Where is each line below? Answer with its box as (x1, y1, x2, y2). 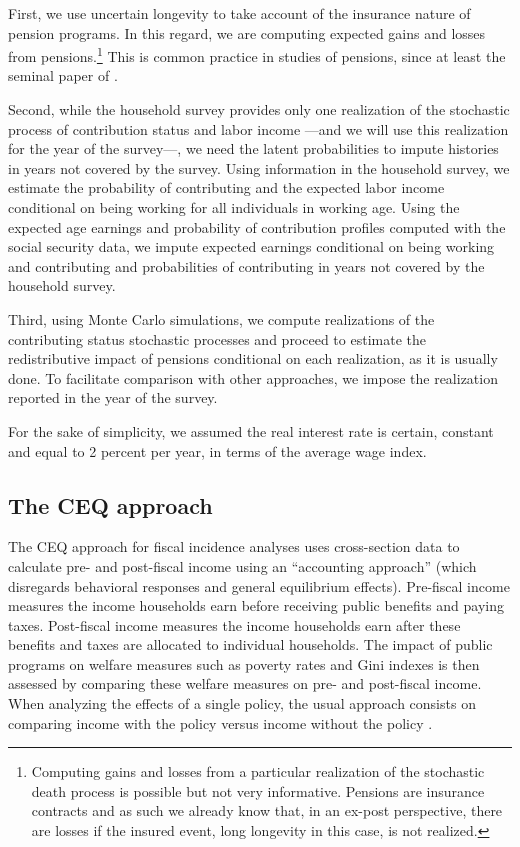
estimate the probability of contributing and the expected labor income (8, 177, 445, 198)
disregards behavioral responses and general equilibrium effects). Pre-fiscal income (8, 575, 510, 596)
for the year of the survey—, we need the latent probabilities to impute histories (8, 138, 499, 159)
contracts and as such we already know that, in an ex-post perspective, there (31, 800, 503, 821)
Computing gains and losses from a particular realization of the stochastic (31, 761, 485, 782)
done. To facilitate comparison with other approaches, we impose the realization (8, 367, 498, 388)
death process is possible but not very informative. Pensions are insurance (31, 780, 485, 801)
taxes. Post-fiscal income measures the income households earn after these (8, 614, 461, 635)
